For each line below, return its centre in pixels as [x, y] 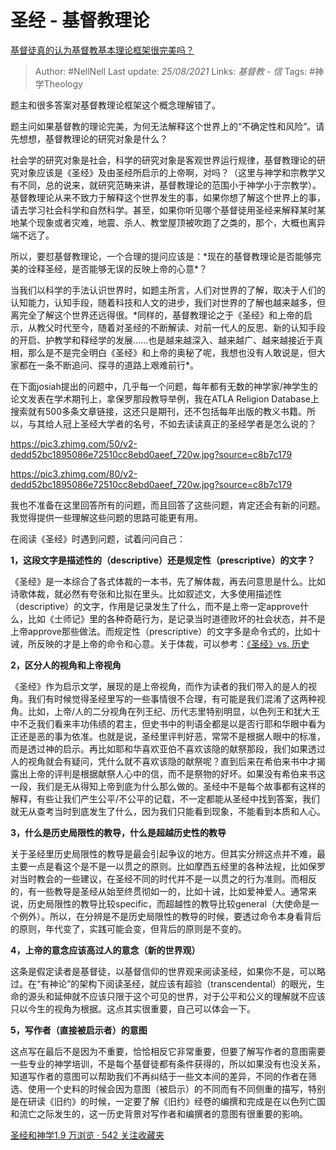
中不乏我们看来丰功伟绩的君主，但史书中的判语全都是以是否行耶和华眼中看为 [168, 723]
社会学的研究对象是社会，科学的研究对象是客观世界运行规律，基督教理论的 [163, 160]
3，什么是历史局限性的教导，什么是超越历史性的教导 [118, 832]
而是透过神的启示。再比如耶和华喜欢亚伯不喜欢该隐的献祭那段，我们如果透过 [168, 748]
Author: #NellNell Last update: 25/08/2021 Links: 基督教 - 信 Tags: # [175, 71]
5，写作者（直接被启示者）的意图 [79, 1030]
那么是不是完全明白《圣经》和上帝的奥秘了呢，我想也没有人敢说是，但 [172, 352]
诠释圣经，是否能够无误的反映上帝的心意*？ [117, 268]
